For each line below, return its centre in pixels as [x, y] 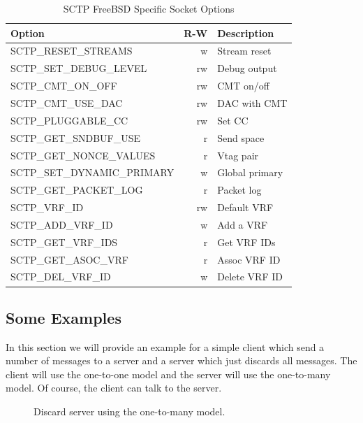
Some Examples [64, 317]
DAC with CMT [252, 102]
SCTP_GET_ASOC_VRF [69, 259]
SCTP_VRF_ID [47, 207]
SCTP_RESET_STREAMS [72, 51]
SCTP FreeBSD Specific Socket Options [149, 8]
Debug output [247, 68]
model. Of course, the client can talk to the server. [114, 388]
